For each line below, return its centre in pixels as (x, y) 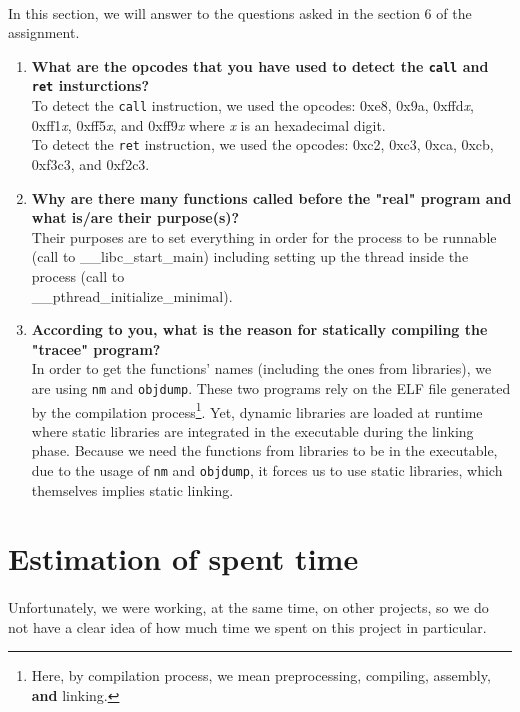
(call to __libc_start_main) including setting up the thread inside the (250, 256)
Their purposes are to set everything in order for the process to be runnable (264, 236)
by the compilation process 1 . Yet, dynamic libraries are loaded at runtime (257, 410)
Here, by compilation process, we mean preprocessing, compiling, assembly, (261, 675)
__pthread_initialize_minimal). (132, 295)
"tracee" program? (96, 348)
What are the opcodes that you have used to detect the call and (260, 65)
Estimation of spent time (183, 558)
